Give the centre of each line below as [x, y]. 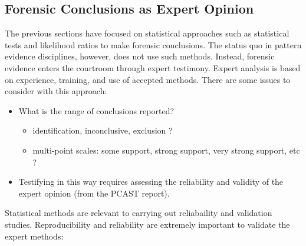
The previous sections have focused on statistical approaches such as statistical [147, 33]
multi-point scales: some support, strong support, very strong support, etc [166, 150]
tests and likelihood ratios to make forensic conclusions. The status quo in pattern [153, 44]
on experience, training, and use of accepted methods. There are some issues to [148, 79]
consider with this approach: [56, 91]
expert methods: [34, 236]
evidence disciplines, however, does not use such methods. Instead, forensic [140, 56]
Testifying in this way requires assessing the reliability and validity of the [151, 182]
